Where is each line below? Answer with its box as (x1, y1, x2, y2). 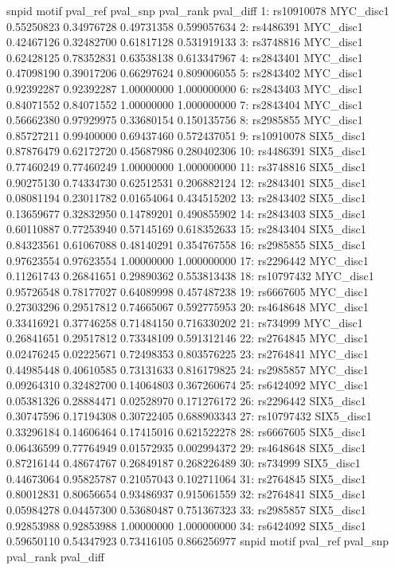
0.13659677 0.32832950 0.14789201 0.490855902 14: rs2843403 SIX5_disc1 (6, 205, 366, 221)
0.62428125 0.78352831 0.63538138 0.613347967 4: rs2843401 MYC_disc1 (6, 49, 363, 65)
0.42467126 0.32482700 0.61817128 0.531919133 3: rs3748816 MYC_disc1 (6, 33, 363, 50)
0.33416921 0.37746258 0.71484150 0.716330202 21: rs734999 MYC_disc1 (6, 314, 363, 330)
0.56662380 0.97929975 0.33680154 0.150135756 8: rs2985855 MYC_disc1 (6, 111, 363, 128)
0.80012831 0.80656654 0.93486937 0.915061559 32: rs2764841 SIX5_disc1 (6, 486, 366, 502)
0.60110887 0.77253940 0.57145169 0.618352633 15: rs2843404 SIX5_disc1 (6, 221, 366, 237)
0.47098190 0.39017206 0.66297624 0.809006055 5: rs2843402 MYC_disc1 (6, 64, 363, 81)
